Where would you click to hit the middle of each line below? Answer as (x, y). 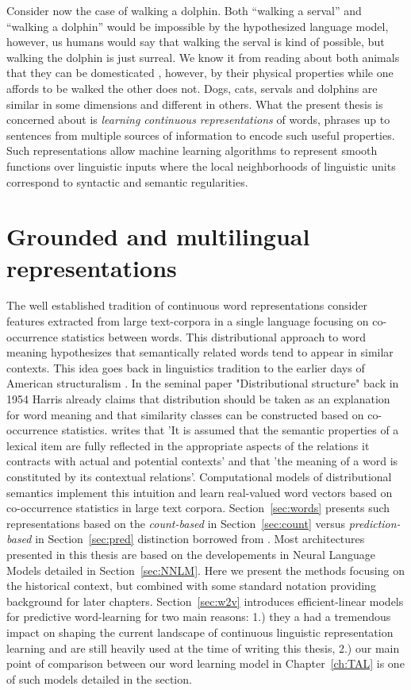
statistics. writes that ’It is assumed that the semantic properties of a (230, 430)
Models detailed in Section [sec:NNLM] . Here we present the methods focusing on (205, 570)
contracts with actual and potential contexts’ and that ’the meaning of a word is (202, 461)
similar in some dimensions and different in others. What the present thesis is (195, 104)
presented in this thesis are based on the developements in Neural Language (191, 554)
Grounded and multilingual (158, 236)
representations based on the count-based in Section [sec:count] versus (176, 523)
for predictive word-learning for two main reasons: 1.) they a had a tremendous (199, 617)
